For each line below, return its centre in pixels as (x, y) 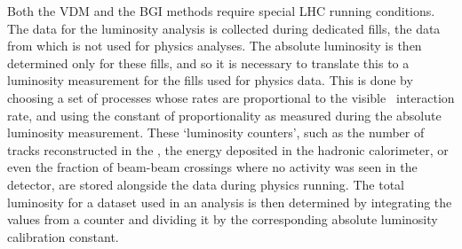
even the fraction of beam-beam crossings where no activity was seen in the (212, 167)
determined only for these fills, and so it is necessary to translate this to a (208, 62)
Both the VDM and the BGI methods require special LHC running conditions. (221, 11)
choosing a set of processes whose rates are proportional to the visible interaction (231, 97)
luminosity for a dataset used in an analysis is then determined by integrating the (230, 202)
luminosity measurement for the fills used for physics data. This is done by (210, 80)
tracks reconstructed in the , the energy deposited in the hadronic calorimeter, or (228, 149)
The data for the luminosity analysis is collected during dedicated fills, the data (224, 28)
